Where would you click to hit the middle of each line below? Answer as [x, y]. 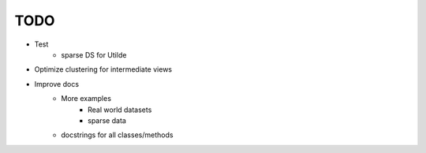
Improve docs [56, 84]
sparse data [107, 120]
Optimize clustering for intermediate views [103, 69]
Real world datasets [120, 110]
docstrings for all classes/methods [117, 135]
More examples [86, 99]
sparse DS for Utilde [94, 54]
